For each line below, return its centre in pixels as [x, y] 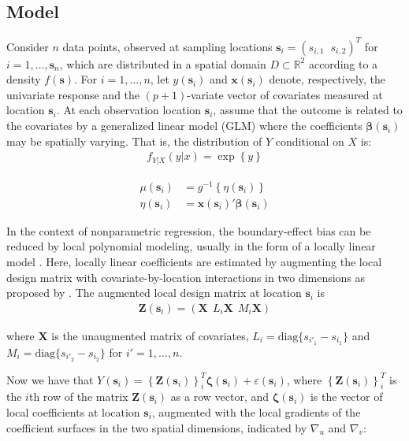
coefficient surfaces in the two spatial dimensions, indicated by [157, 427]
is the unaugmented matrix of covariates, [150, 335]
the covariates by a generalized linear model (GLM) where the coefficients [184, 126]
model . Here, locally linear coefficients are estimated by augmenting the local [194, 262]
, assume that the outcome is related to [308, 110]
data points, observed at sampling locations [167, 46]
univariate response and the [73, 94]
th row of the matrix [78, 397]
